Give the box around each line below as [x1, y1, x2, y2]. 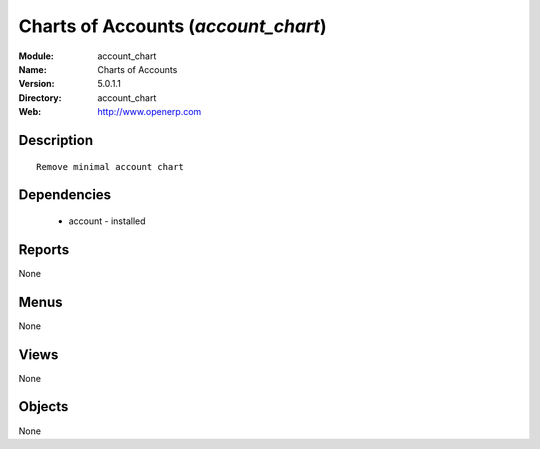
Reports [18, 241, 70, 258]
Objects [18, 398, 69, 415]
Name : [18, 63, 47, 75]
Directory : [18, 91, 62, 104]
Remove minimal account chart [36, 161, 185, 172]
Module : [18, 50, 54, 62]
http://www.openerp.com [97, 106, 202, 118]
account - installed [68, 215, 146, 227]
